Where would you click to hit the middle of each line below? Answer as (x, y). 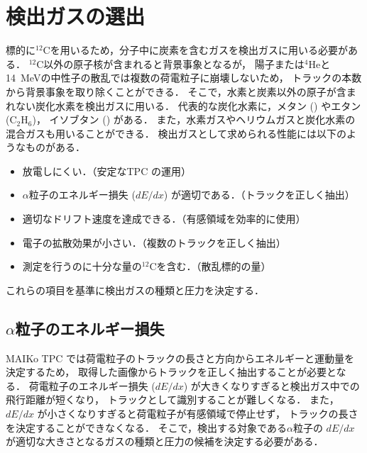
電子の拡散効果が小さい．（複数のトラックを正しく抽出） (154, 242)
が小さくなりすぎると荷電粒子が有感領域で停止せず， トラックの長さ (198, 414)
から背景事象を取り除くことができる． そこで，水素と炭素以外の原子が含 (176, 91)
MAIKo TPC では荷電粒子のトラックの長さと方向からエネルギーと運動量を (180, 358)
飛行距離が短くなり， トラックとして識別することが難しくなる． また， (172, 399)
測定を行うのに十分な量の (82, 266)
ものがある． (55, 147)
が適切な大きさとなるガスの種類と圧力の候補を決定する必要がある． (165, 441)
